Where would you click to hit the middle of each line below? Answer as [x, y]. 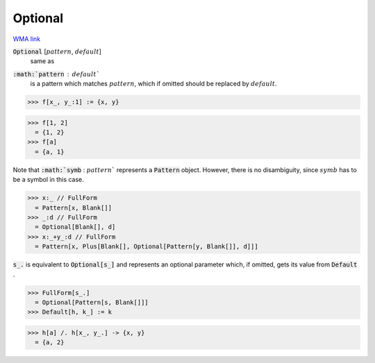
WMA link [27, 39]
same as [42, 61]
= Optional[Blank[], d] [75, 227]
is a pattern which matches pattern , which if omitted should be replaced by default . [153, 84]
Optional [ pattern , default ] [57, 51]
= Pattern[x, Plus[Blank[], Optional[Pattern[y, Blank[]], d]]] [147, 247]
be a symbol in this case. [49, 180]
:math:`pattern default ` [56, 74]
